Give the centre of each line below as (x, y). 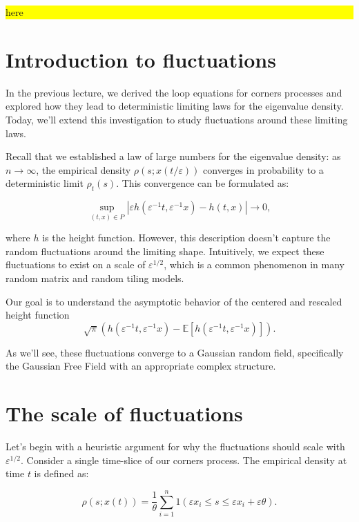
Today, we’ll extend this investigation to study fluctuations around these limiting (177, 119)
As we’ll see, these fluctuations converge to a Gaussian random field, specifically (175, 352)
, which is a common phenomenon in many (254, 264)
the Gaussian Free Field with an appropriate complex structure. (141, 366)
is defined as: (61, 473)
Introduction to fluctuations (141, 59)
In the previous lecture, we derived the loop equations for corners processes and (174, 92)
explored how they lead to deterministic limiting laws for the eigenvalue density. (175, 106)
